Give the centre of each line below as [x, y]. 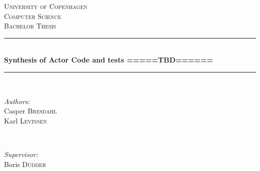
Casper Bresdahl [30, 111]
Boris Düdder [25, 164]
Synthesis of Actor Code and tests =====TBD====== [109, 60]
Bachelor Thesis [30, 26]
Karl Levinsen [25, 120]
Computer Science [33, 16]
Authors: [17, 101]
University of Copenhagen [46, 6]
